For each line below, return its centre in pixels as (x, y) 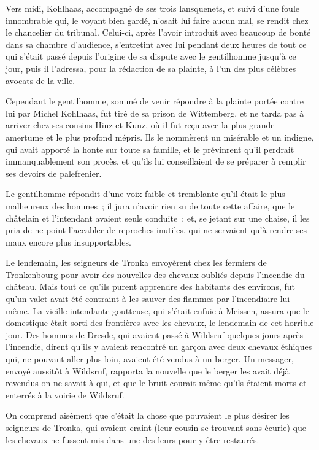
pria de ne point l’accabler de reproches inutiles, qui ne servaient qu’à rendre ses (156, 230)
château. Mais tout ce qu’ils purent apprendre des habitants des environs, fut (150, 286)
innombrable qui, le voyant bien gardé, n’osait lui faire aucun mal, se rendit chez (157, 20)
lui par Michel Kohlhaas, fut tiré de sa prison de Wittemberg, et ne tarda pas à (155, 113)
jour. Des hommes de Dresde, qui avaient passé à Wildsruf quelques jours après (155, 334)
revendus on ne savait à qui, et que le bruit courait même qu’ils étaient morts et (156, 383)
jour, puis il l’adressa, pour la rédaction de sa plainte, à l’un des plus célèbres (151, 68)
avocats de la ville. (40, 80)
